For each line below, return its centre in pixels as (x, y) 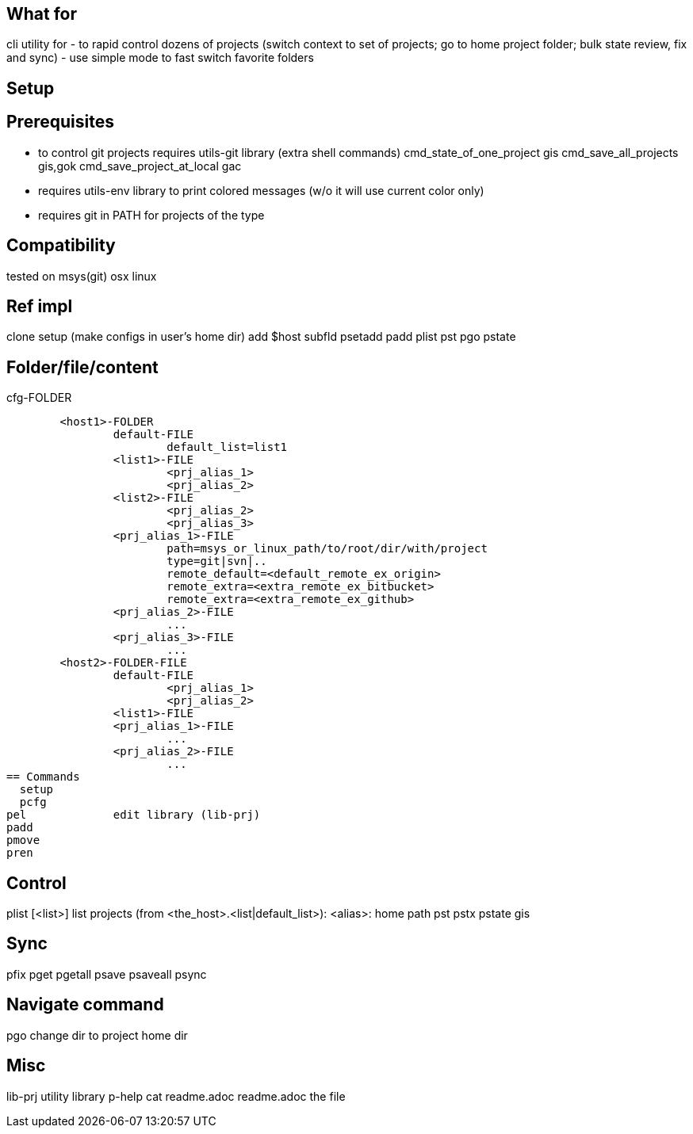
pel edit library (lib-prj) (134, 815)
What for (42, 14)
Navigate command (85, 1005)
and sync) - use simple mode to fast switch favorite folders (160, 58)
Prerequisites (60, 122)
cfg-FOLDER (39, 398)
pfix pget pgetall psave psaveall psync (107, 974)
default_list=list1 (227, 447)
